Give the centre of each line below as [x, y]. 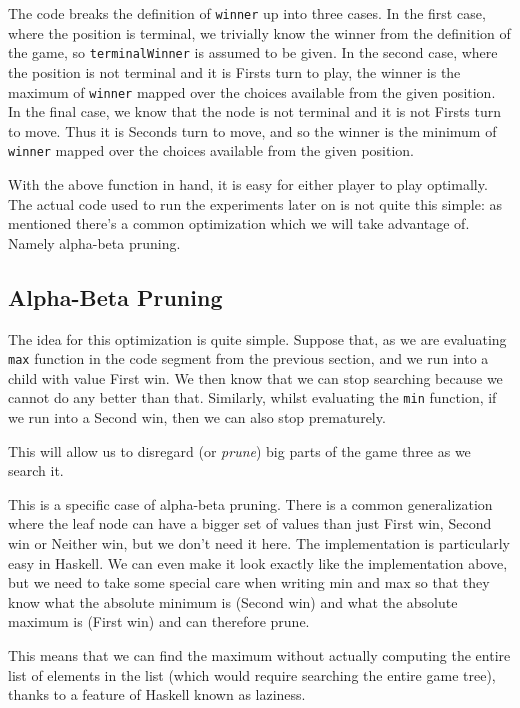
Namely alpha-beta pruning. [94, 242]
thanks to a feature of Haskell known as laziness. [157, 694]
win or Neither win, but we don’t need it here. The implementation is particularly [259, 543]
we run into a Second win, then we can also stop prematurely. [197, 417]
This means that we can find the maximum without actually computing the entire [259, 655]
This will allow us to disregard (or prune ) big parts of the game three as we [239, 450]
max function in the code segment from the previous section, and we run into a [248, 358]
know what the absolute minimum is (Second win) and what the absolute [233, 601]
